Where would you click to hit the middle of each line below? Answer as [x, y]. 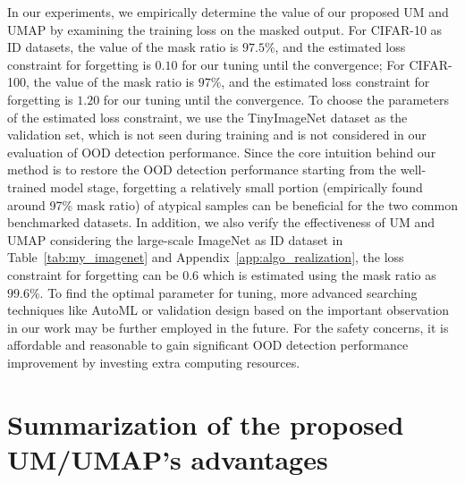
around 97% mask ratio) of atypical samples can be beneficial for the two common [232, 204]
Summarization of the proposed [206, 424]
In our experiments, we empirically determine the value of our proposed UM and [228, 12]
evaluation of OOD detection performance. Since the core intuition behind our [222, 152]
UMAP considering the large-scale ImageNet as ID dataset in [175, 239]
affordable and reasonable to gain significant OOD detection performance [208, 345]
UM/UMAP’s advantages [168, 458]
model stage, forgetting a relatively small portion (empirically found [237, 186]
